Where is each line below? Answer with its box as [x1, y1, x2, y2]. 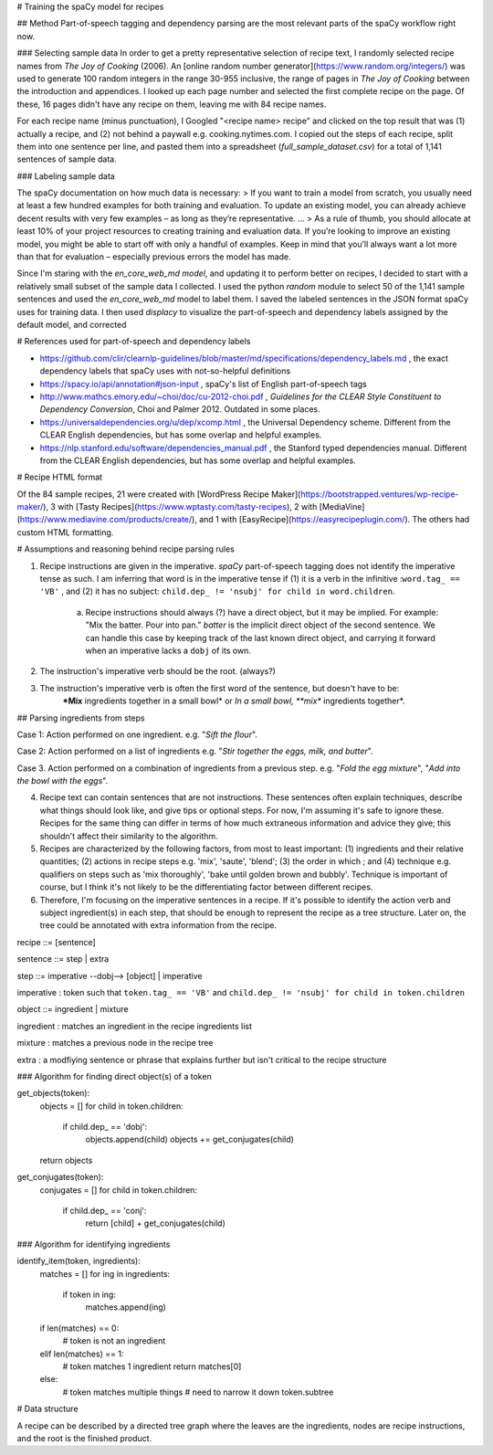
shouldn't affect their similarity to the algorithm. [39, 830, 218, 841]
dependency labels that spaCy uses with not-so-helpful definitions [39, 365, 291, 376]
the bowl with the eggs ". [16, 775, 109, 786]
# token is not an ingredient [62, 1335, 166, 1346]
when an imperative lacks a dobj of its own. [85, 645, 251, 656]
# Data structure [16, 1403, 79, 1415]
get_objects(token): [16, 1088, 90, 1099]
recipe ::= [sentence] [16, 936, 96, 947]
